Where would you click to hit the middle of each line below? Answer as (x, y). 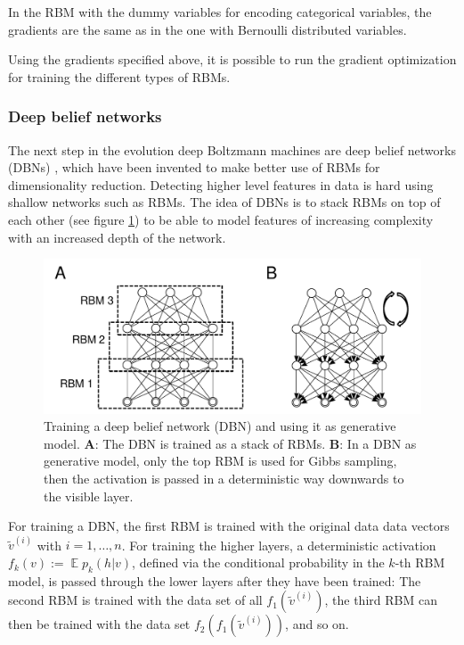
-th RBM (420, 562)
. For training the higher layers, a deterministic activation (279, 545)
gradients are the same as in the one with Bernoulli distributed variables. (208, 29)
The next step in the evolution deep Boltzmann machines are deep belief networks (232, 149)
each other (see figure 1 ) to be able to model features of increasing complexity (221, 219)
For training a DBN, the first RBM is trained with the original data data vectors (229, 526)
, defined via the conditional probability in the (258, 562)
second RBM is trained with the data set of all (135, 600)
